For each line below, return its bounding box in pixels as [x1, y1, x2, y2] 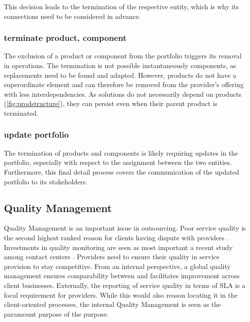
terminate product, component [4, 32, 127, 44]
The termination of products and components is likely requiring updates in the [4, 147, 238, 158]
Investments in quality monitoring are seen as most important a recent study [4, 242, 233, 252]
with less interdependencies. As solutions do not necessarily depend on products [4, 89, 242, 99]
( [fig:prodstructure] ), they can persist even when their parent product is [4, 98, 217, 108]
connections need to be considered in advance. [4, 11, 141, 21]
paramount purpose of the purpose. [4, 308, 109, 319]
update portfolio [4, 128, 69, 141]
